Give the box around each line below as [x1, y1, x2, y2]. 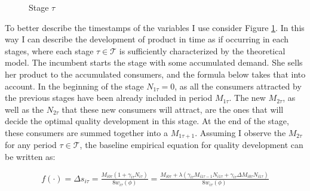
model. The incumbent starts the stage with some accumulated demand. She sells [5, 56, 303, 69]
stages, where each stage [5, 44, 94, 57]
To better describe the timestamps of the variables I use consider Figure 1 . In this [5, 21, 305, 33]
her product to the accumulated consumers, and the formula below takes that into [5, 67, 306, 80]
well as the [5, 103, 44, 115]
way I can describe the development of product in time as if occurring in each [5, 33, 289, 45]
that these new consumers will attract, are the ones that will [62, 103, 284, 115]
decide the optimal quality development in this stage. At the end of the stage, [5, 115, 289, 127]
